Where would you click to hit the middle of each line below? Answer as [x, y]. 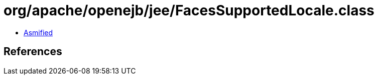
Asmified [38, 32]
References [33, 52]
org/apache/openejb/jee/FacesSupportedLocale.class [189, 10]
